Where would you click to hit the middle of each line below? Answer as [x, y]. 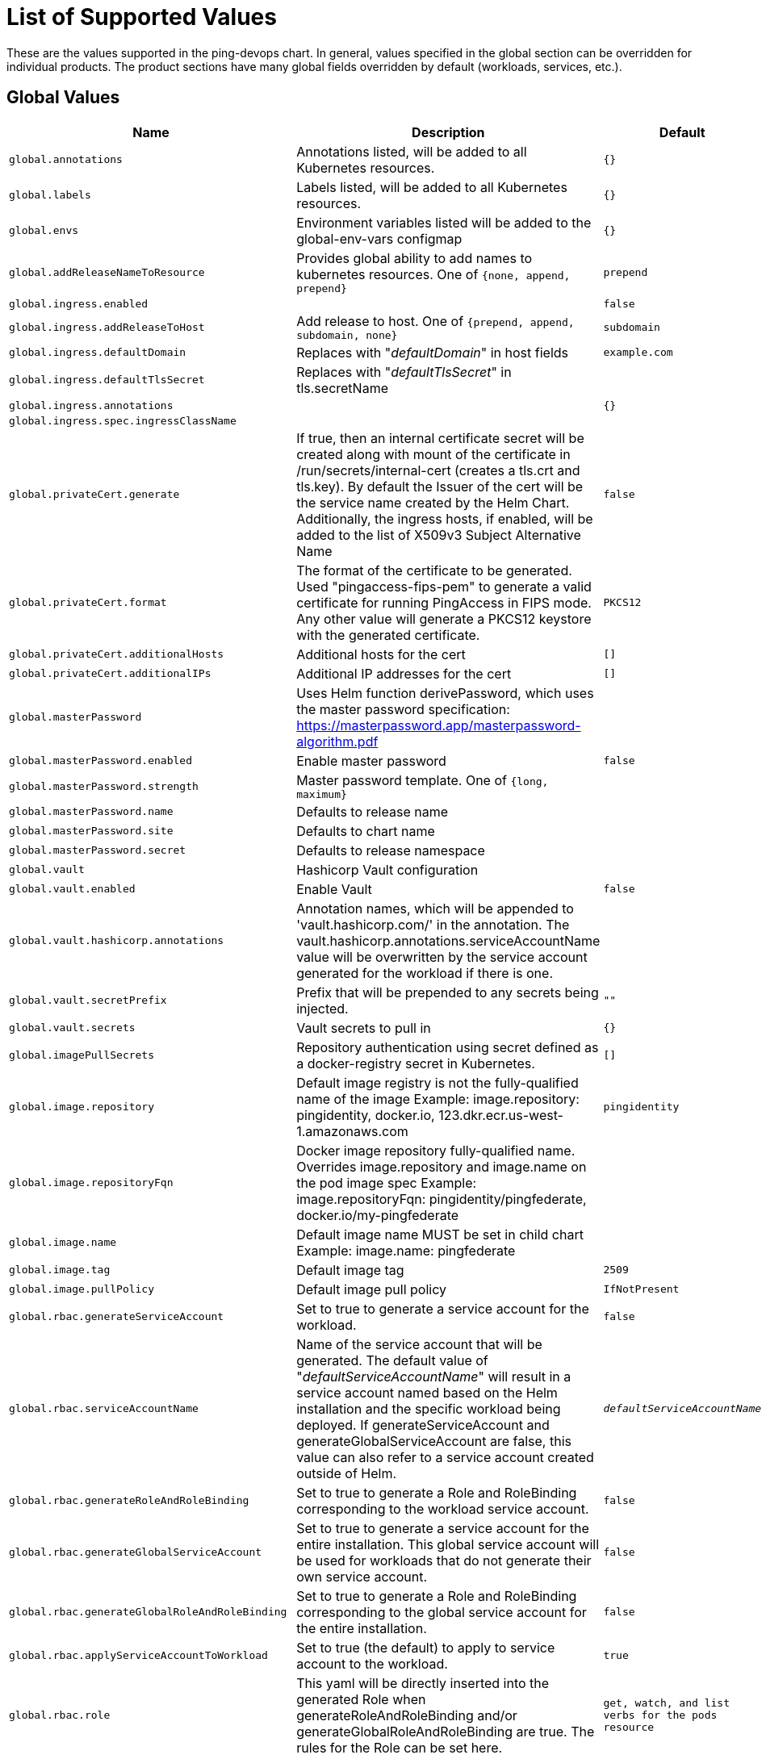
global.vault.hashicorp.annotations [117, 941]
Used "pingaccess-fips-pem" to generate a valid [444, 586]
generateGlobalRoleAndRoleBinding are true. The [446, 1731]
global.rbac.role [60, 1715]
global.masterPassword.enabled [100, 761]
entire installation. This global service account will [448, 1544]
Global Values [63, 98]
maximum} [322, 794]
